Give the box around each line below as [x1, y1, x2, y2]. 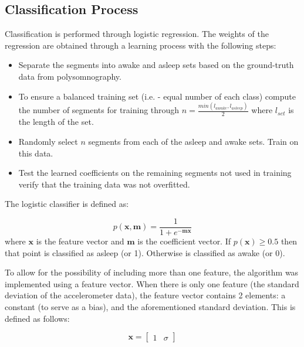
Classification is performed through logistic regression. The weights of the [5, 28, 269, 40]
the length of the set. [18, 115, 94, 128]
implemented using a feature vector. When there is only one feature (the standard [5, 277, 299, 290]
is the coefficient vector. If [137, 234, 231, 247]
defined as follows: [5, 312, 70, 324]
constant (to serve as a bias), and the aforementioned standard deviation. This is [5, 300, 296, 312]
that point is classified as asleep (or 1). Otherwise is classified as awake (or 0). [5, 246, 285, 258]
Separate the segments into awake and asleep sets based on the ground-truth [18, 59, 294, 71]
